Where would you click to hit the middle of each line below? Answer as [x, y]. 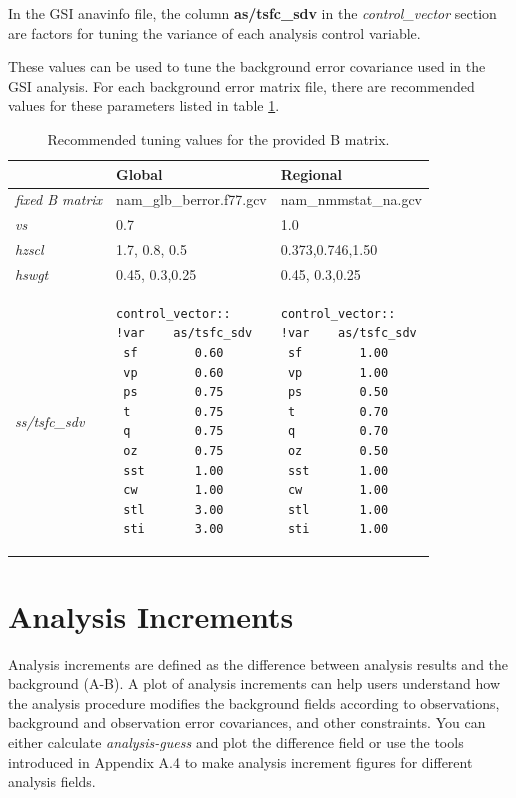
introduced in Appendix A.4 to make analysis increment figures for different [240, 761]
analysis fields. [52, 781]
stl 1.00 [338, 509]
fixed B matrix [59, 199]
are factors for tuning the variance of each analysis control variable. [214, 32]
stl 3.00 [173, 509]
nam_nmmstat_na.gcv [351, 199]
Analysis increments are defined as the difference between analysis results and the [258, 663]
